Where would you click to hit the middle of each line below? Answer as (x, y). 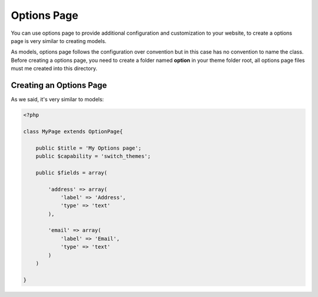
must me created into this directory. (54, 68)
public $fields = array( (72, 173)
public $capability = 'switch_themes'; (93, 156)
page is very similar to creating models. (59, 41)
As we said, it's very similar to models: (57, 100)
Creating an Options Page (59, 85)
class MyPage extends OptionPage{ (73, 131)
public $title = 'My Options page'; (88, 148)
